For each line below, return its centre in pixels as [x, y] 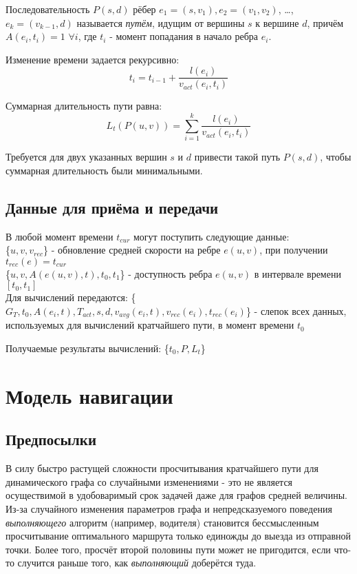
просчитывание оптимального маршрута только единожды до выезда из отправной [178, 536]
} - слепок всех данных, [296, 310]
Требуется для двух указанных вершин [86, 157]
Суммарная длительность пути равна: [84, 106]
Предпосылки [51, 439]
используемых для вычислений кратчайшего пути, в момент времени [150, 325]
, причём [325, 22]
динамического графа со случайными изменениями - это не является [149, 481]
